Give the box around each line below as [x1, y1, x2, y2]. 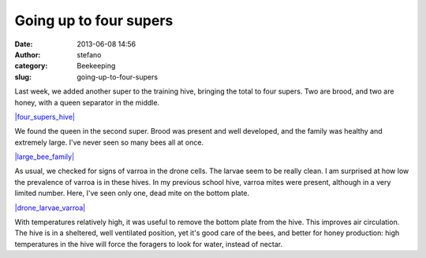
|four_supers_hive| [14, 112, 75, 121]
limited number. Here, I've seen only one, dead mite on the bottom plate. [14, 189, 250, 198]
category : [14, 61, 48, 71]
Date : [14, 39, 33, 49]
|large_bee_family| [14, 152, 75, 161]
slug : [14, 72, 32, 82]
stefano [77, 50, 102, 59]
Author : [14, 50, 41, 59]
